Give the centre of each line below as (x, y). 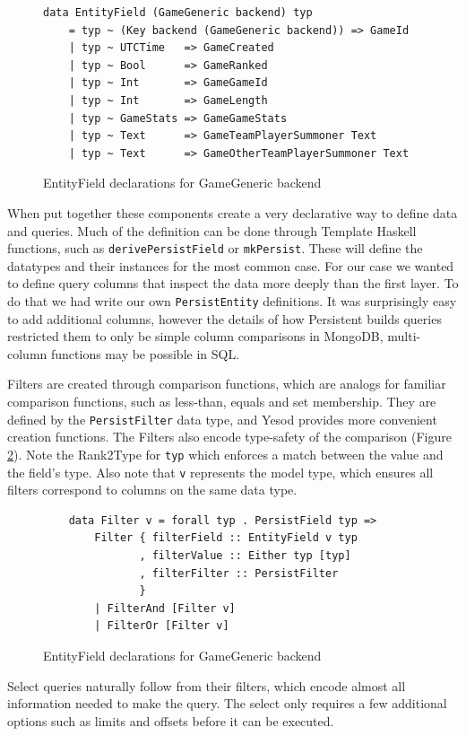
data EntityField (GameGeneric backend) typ (178, 13)
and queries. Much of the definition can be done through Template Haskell (212, 230)
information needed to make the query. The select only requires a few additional (227, 703)
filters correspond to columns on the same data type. (152, 490)
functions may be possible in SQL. (145, 353)
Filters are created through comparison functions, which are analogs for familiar (227, 384)
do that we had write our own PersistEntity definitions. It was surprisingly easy (232, 300)
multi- (404, 336)
